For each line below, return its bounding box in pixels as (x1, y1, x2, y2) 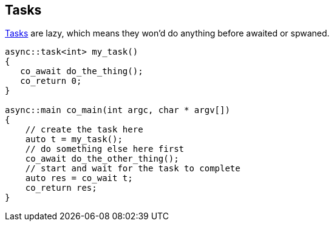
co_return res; (25, 183, 97, 193)
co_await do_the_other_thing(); (25, 154, 179, 164)
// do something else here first (25, 144, 185, 154)
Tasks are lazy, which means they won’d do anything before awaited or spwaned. (5, 28, 330, 39)
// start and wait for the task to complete (25, 163, 240, 174)
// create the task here (25, 125, 143, 135)
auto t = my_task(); (25, 134, 123, 145)
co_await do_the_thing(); (20, 66, 143, 77)
